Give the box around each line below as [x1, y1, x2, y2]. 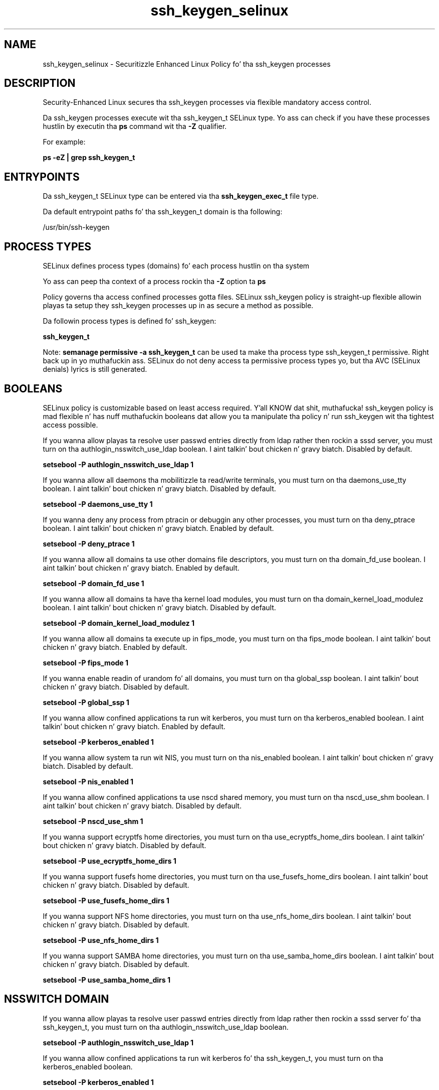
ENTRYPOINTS [4, 170, 80, 183]
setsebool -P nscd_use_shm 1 [43, 816, 143, 826]
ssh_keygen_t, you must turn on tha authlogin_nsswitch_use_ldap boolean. [43, 1022, 289, 1031]
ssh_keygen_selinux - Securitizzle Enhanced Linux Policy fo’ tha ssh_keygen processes [43, 59, 331, 68]
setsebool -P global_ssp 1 [43, 698, 129, 707]
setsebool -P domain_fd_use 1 [43, 579, 144, 588]
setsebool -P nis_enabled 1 [43, 777, 134, 786]
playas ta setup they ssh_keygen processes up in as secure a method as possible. [43, 301, 314, 310]
